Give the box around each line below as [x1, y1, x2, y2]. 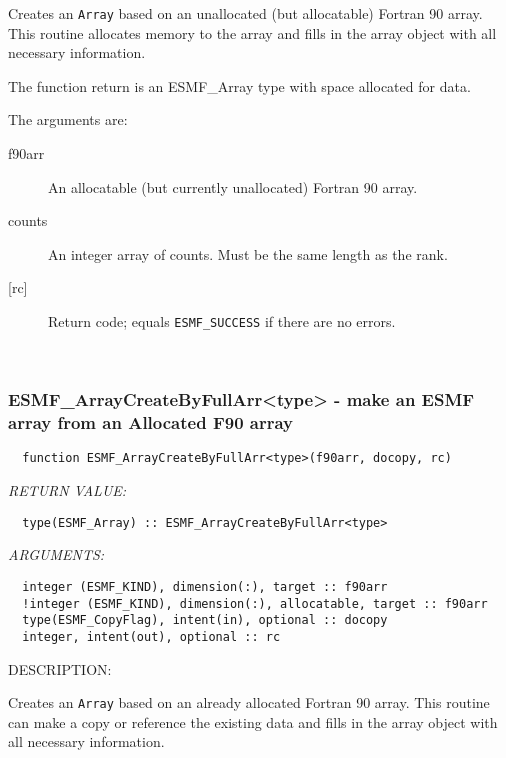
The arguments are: [8, 109, 128, 130]
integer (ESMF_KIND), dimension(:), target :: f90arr [22, 579, 388, 594]
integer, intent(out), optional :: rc [22, 629, 281, 644]
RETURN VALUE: [8, 480, 127, 501]
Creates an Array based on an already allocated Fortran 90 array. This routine [8, 692, 490, 713]
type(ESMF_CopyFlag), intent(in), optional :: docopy [22, 613, 388, 628]
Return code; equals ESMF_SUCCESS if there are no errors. [48, 311, 396, 331]
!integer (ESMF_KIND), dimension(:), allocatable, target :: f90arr [22, 596, 488, 611]
